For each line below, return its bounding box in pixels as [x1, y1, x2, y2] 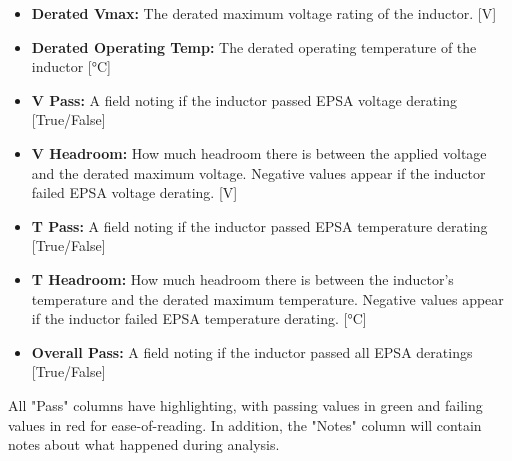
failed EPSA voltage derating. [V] [31, 182, 238, 203]
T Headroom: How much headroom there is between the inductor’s [31, 268, 454, 289]
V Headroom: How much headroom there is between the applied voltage [31, 142, 487, 163]
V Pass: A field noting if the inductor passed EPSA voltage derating [31, 89, 457, 110]
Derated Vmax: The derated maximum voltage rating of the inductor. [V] [31, 3, 497, 23]
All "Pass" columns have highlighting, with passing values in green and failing [8, 394, 483, 415]
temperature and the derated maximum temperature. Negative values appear [31, 288, 504, 309]
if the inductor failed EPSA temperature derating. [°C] [31, 308, 367, 329]
